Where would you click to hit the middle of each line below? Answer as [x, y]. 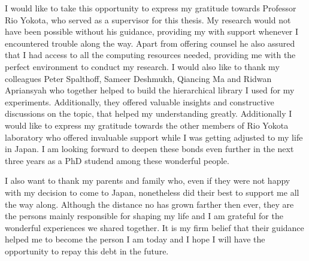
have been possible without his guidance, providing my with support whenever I [152, 31]
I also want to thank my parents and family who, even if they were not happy [148, 180]
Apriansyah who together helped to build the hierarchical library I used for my [150, 90]
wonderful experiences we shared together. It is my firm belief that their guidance [154, 227]
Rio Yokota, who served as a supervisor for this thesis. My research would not [148, 19]
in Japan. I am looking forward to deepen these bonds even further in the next [149, 149]
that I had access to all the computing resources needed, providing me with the [150, 55]
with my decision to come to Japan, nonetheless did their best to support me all [152, 192]
